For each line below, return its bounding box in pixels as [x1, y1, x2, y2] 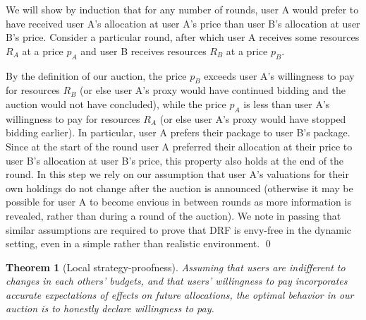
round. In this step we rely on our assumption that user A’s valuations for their [6, 167, 349, 182]
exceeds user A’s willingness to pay [204, 68, 355, 83]
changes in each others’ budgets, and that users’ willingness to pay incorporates [6, 273, 348, 288]
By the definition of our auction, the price [6, 68, 187, 83]
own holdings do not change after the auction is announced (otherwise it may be [6, 180, 353, 195]
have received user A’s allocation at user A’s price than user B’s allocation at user [6, 16, 360, 30]
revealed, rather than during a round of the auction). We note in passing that [6, 208, 341, 223]
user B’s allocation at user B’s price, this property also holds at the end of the [6, 153, 344, 167]
